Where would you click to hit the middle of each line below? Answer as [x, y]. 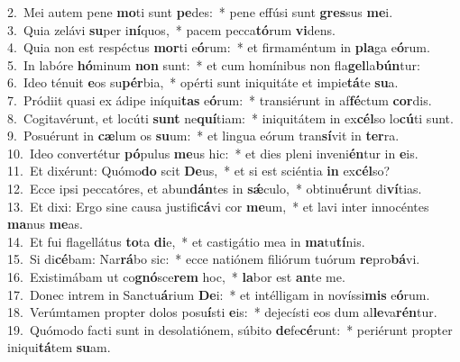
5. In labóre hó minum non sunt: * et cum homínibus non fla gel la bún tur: [214, 64]
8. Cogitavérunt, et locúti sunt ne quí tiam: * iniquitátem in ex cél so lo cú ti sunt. [230, 118]
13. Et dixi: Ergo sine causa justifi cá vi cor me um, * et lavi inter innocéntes [218, 206]
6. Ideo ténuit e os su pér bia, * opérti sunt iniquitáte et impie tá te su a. [203, 82]
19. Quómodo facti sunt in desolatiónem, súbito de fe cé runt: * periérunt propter [230, 329]
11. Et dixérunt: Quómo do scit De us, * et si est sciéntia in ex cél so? [199, 171]
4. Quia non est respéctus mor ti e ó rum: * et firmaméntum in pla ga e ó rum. [219, 47]
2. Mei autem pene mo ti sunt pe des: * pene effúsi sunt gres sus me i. [200, 12]
